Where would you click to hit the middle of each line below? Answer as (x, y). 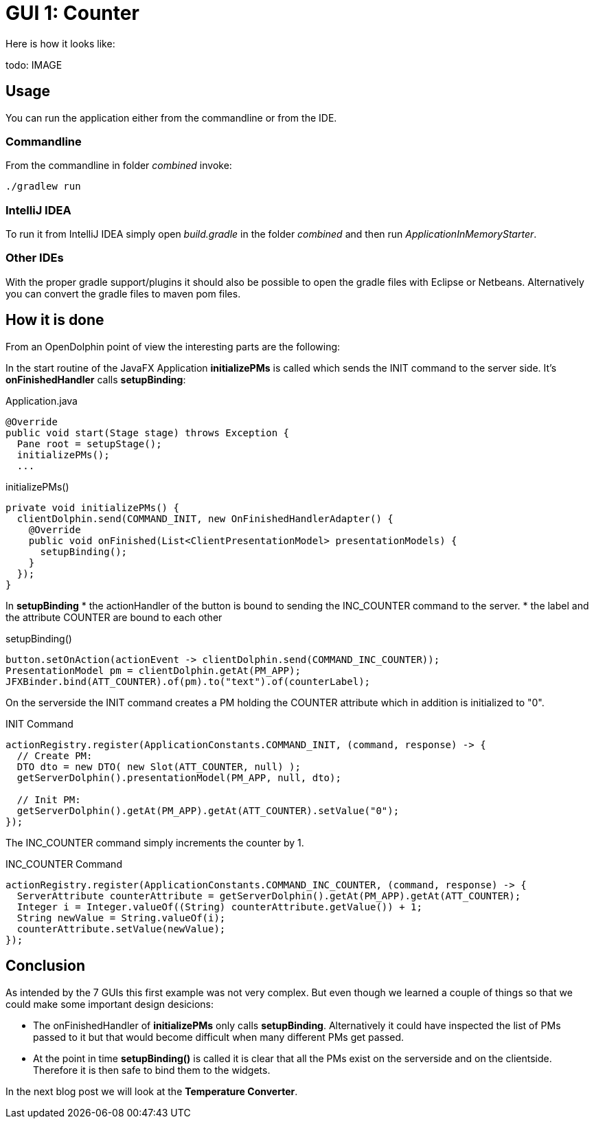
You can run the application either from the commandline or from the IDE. (171, 117)
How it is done (55, 320)
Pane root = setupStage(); (89, 443)
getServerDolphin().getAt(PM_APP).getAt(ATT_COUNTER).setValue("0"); (208, 810)
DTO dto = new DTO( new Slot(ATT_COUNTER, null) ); (159, 766)
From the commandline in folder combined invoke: (119, 166)
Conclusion (46, 966)
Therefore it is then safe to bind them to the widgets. (152, 1070)
